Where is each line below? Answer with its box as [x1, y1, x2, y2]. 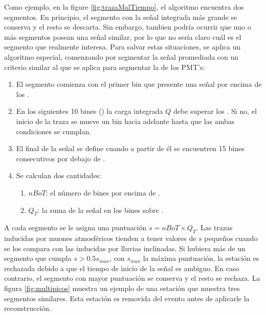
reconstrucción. [4, 303, 51, 313]
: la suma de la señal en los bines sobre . [37, 204, 164, 215]
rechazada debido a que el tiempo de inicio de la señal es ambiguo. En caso [4, 262, 239, 273]
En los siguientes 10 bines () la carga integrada [16, 106, 163, 116]
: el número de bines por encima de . [46, 187, 160, 198]
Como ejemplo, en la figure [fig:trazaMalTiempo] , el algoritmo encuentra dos [4, 2, 244, 12]
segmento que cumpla [4, 253, 72, 263]
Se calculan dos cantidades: [16, 170, 102, 181]
